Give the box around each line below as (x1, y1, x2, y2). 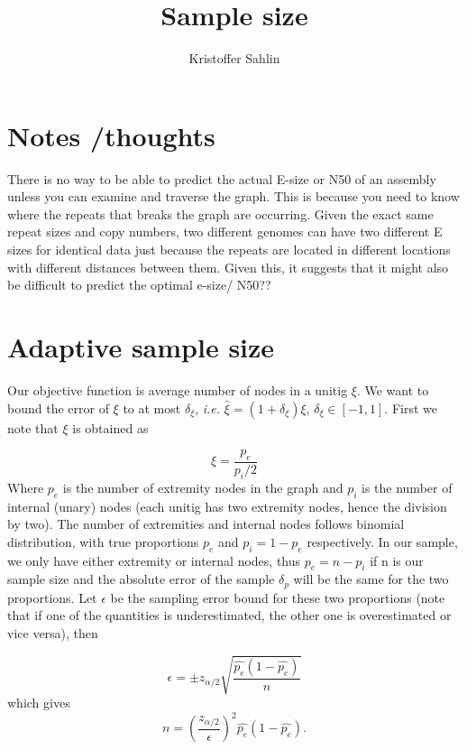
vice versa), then (7, 623, 98, 642)
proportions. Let (7, 588, 97, 606)
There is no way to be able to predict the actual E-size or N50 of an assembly (7, 169, 436, 188)
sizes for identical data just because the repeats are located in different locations (7, 240, 451, 259)
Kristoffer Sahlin (188, 49, 280, 68)
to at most (123, 398, 181, 417)
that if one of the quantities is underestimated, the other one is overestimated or (7, 606, 452, 625)
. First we (384, 398, 437, 417)
